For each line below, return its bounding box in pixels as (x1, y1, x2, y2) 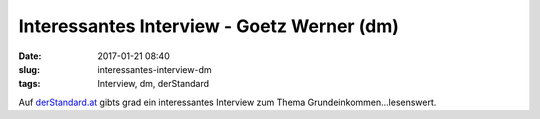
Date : (18, 50, 42, 62)
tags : (18, 78, 41, 90)
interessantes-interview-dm (97, 63, 212, 75)
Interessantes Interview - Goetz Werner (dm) (18, 15, 400, 37)
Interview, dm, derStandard (97, 78, 210, 90)
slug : (18, 63, 40, 75)
